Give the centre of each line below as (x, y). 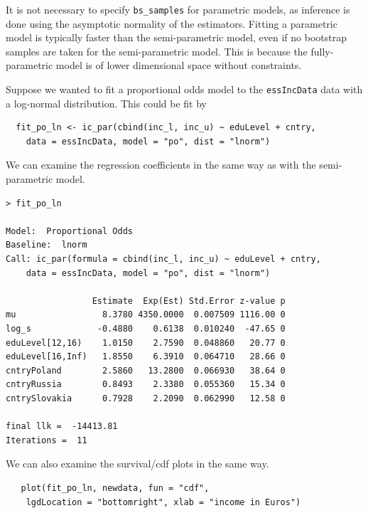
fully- (322, 51)
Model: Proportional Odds (69, 231)
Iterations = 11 (47, 440)
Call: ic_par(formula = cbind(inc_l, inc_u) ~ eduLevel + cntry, (163, 259)
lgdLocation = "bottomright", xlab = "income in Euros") (163, 502)
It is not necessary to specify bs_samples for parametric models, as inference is (178, 9)
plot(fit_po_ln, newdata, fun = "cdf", (115, 488)
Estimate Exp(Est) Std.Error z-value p (189, 301)
